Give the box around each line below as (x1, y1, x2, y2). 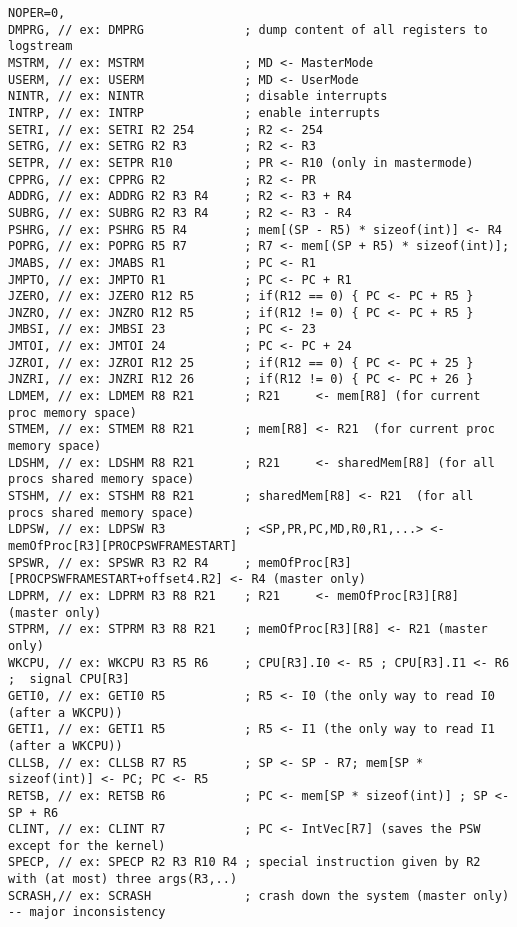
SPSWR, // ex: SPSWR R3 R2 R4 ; (8, 555, 252, 570)
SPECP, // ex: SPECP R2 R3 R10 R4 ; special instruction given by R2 (8, 855, 481, 870)
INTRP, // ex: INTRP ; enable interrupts (8, 105, 381, 120)
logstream (8, 39, 73, 54)
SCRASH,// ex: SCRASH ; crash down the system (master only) (8, 888, 510, 903)
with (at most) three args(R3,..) (8, 872, 238, 887)
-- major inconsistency (8, 905, 166, 920)
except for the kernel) (8, 838, 166, 853)
